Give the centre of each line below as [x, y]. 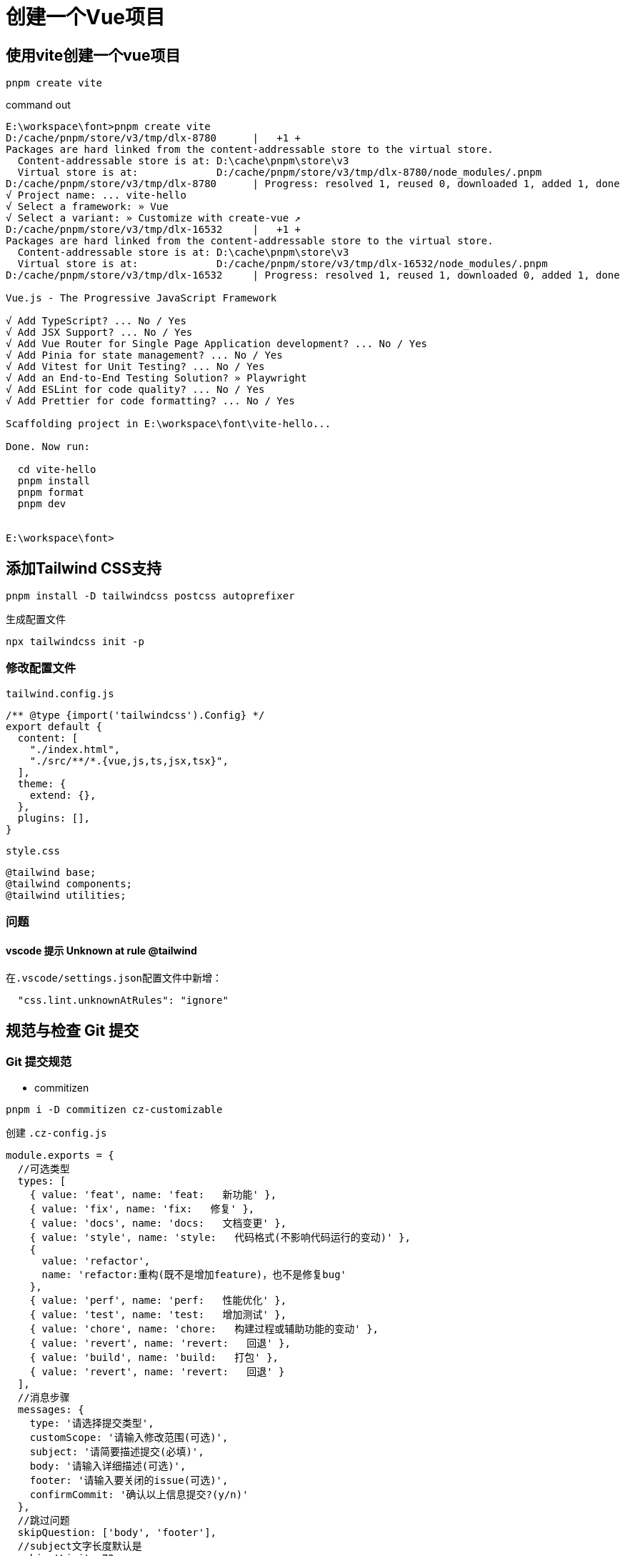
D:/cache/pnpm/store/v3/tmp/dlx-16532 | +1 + [154, 230]
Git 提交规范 [39, 1062]
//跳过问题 [44, 1520]
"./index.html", [75, 749]
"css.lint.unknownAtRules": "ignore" [123, 1001]
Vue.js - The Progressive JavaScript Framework [141, 298]
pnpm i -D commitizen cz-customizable [114, 1109]
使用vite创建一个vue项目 [93, 55]
